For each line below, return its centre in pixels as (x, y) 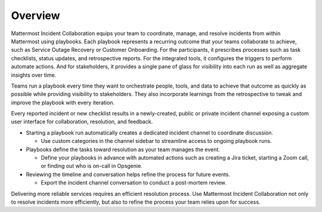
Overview (35, 15)
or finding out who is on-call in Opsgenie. (92, 166)
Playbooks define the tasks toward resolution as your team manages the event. (123, 149)
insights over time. (34, 75)
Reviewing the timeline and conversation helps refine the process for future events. (128, 174)
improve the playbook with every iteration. (63, 102)
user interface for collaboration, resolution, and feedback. (82, 121)
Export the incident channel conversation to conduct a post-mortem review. (134, 183)
